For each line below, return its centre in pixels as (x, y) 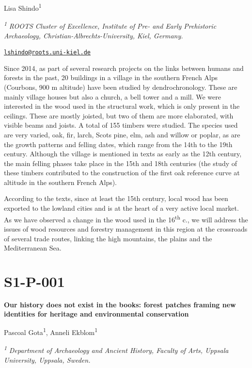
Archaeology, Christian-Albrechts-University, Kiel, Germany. (94, 35)
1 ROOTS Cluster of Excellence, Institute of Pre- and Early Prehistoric (110, 25)
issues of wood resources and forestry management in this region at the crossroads (126, 228)
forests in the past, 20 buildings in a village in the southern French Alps (111, 77)
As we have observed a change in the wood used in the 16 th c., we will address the (126, 218)
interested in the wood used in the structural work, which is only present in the (122, 106)
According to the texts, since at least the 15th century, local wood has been (116, 198)
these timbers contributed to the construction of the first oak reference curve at (122, 173)
